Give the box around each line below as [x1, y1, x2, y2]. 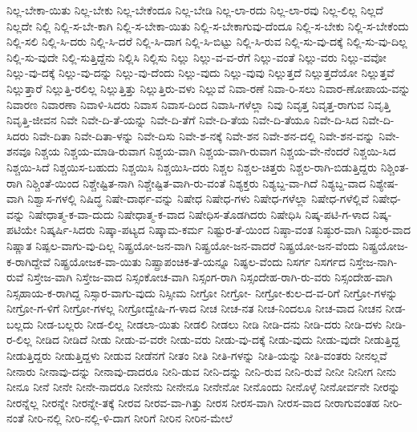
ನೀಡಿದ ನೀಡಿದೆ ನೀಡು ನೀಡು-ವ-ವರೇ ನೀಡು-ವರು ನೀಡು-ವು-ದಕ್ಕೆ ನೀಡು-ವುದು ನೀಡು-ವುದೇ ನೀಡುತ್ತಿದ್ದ [35, 331, 400, 348]
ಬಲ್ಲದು [6, 315, 34, 332]
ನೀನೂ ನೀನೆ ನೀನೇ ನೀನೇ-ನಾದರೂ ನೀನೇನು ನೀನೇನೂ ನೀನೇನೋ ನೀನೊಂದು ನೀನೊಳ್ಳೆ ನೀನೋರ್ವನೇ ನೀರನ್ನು [6, 378, 400, 395]
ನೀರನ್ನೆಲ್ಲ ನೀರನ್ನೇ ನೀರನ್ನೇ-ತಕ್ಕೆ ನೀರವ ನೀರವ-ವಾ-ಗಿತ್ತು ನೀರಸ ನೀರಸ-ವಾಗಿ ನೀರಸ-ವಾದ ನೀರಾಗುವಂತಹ [6, 394, 380, 410]
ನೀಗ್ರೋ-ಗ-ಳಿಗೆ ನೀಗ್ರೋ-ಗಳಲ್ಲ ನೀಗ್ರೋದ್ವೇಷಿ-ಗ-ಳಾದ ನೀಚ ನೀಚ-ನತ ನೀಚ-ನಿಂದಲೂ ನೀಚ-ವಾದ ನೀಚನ [6, 300, 382, 317]
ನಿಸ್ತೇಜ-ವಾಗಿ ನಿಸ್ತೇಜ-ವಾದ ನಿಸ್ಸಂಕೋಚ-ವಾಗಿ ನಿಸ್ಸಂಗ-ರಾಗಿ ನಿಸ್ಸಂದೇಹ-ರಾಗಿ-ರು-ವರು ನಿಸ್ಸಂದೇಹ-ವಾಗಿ [27, 268, 393, 285]
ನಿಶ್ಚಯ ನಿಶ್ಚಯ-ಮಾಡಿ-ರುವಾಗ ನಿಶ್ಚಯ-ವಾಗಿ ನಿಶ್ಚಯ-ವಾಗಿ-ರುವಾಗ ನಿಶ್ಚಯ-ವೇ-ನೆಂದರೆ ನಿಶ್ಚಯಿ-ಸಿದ [34, 143, 396, 159]
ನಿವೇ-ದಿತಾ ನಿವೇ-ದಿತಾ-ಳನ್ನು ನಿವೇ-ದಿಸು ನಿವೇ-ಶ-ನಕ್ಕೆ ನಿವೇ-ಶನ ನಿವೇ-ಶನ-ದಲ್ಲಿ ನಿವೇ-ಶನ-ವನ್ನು [32, 127, 375, 143]
